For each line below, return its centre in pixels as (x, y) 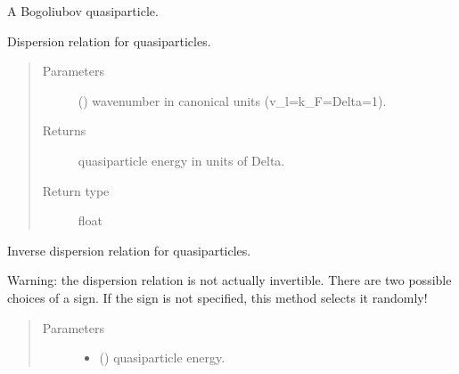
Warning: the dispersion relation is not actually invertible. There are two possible (229, 280)
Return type (76, 190)
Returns (64, 130)
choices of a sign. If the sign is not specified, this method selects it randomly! (217, 297)
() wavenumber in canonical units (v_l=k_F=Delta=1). (232, 100)
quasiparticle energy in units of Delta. (181, 160)
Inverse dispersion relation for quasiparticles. (129, 250)
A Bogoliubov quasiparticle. (83, 11)
